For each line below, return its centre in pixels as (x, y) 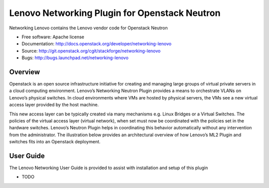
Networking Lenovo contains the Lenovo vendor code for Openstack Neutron (88, 28)
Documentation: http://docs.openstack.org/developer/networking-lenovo (97, 44)
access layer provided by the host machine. (54, 105)
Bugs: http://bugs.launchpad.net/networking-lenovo (75, 58)
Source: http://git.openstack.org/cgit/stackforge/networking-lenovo (91, 51)
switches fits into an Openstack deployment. (55, 142)
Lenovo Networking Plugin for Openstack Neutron (115, 13)
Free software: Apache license (53, 37)
